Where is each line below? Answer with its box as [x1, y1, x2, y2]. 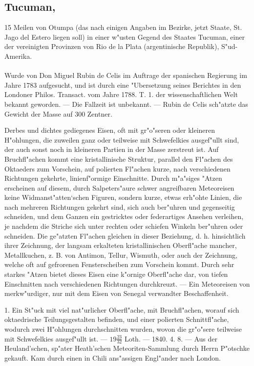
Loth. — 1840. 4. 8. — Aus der [124, 333, 217, 343]
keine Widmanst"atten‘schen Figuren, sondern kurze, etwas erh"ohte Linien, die [4, 192, 242, 202]
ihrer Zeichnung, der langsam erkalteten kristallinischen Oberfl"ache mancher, [4, 240, 237, 250]
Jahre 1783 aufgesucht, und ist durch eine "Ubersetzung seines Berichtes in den [4, 79, 241, 90]
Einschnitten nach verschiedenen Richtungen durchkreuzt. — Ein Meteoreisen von [4, 278, 250, 289]
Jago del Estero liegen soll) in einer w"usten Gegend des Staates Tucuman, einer [4, 31, 245, 42]
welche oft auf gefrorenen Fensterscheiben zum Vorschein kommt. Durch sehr [4, 259, 234, 269]
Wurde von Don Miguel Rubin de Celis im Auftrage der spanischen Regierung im [4, 70, 247, 80]
